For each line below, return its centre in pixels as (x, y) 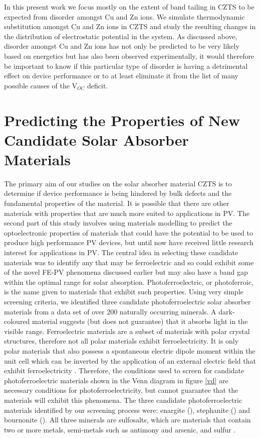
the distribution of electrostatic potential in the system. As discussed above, (121, 36)
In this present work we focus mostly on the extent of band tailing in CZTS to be (129, 7)
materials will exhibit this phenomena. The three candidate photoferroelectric (123, 400)
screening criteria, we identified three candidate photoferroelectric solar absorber (127, 301)
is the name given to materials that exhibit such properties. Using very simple (124, 292)
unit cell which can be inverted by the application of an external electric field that (130, 360)
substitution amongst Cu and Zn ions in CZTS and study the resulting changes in (130, 26)
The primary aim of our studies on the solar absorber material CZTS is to (118, 183)
